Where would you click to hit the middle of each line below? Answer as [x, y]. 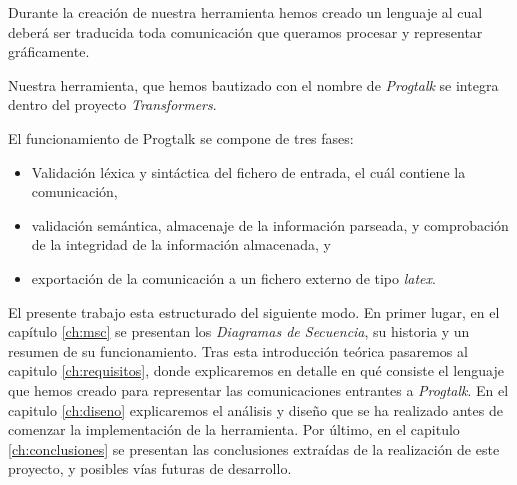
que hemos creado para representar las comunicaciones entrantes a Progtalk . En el [258, 389]
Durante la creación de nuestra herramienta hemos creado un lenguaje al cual [245, 12]
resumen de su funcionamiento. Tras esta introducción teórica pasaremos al [238, 350]
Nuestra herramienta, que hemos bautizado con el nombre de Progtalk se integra [253, 84]
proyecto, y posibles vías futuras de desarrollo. [150, 468]
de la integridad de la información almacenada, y [181, 244]
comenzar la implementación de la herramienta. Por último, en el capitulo [234, 429]
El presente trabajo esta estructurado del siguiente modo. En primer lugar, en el [254, 311]
